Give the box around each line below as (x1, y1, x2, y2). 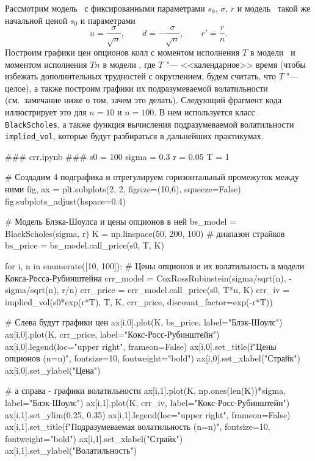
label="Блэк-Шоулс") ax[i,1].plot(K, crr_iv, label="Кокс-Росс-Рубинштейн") (5, 396, 290, 408)
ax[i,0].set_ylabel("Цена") (5, 363, 101, 376)
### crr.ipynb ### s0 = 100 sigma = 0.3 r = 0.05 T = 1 (5, 150, 230, 162)
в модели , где (103, 57, 156, 70)
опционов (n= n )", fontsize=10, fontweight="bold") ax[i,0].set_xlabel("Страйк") (5, 352, 300, 365)
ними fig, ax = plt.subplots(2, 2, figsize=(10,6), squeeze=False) (5, 183, 241, 195)
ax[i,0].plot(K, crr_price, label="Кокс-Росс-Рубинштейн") (5, 328, 220, 341)
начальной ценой (5, 13, 68, 26)
